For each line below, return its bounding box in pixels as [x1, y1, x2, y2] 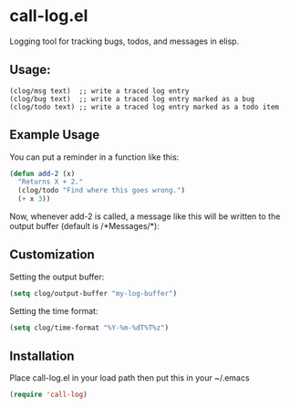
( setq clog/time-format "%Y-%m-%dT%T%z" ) [9, 323, 170, 332]
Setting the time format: [9, 305, 98, 316]
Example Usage [9, 127, 100, 142]
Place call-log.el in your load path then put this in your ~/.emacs [9, 372, 250, 383]
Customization [9, 247, 96, 263]
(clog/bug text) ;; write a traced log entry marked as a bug [9, 94, 255, 103]
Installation [9, 349, 75, 364]
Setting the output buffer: [9, 271, 105, 282]
